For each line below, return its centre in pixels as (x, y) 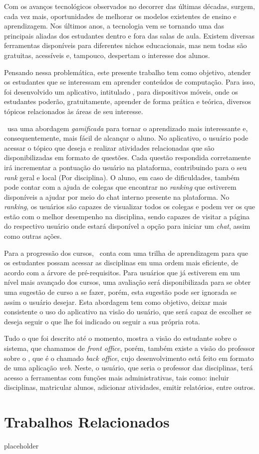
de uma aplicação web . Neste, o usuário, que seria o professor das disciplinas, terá (129, 368)
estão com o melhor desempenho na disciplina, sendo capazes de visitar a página (127, 216)
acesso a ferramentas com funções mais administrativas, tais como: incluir (117, 377)
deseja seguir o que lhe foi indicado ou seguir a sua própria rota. (102, 321)
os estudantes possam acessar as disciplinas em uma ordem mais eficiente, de (121, 263)
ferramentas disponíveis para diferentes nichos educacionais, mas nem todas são (126, 45)
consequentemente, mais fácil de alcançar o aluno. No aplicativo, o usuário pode (126, 138)
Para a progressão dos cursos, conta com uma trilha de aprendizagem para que (126, 253)
